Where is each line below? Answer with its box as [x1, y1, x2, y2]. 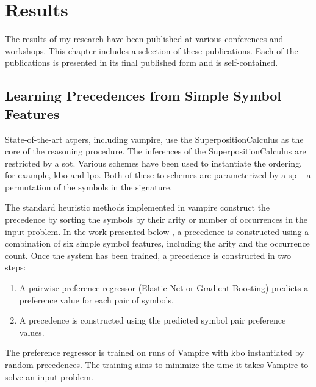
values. [19, 325, 45, 338]
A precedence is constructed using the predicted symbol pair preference [19, 314, 286, 327]
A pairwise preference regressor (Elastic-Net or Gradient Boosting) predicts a [19, 281, 309, 294]
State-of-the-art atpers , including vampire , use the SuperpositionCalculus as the [5, 132, 304, 145]
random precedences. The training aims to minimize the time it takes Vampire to [5, 358, 309, 371]
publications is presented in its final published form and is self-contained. [5, 56, 278, 69]
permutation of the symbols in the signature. [5, 180, 173, 193]
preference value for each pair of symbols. [19, 293, 174, 306]
